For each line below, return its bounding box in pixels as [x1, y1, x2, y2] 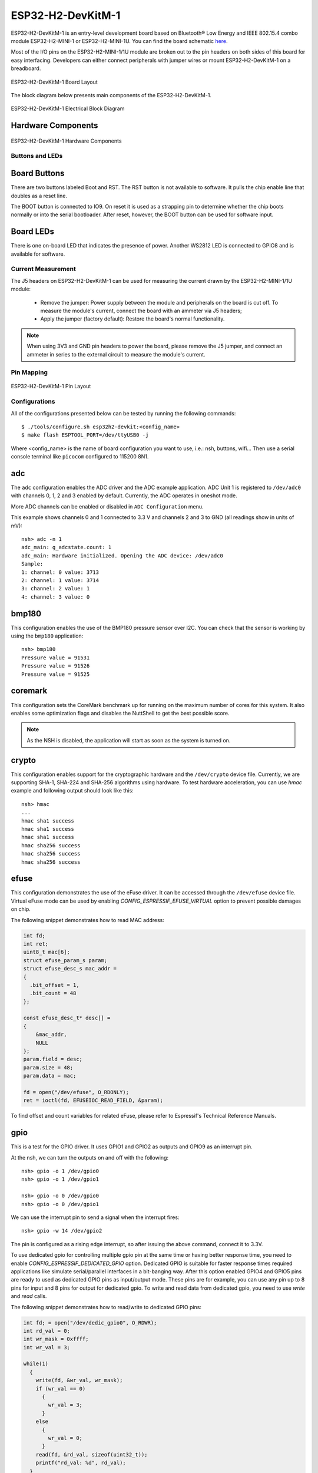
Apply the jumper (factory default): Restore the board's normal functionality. [40, 315, 225, 322]
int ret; [23, 940, 49, 947]
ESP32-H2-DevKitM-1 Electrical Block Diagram [11, 105, 125, 112]
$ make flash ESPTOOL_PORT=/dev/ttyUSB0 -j [21, 432, 149, 438]
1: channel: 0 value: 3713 [21, 569, 100, 576]
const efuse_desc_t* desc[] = [23, 1015, 111, 1022]
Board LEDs [11, 227, 54, 237]
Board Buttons [11, 169, 65, 179]
